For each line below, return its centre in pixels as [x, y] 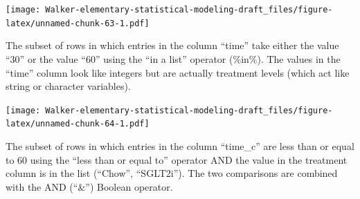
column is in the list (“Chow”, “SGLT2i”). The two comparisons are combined [172, 173]
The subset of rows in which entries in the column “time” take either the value [172, 45]
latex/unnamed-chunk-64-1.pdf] [78, 124]
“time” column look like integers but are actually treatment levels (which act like [178, 72]
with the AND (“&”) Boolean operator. [89, 186]
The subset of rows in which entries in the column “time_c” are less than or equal [180, 146]
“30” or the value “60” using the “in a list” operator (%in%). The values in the [173, 58]
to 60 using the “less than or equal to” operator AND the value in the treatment [177, 159]
